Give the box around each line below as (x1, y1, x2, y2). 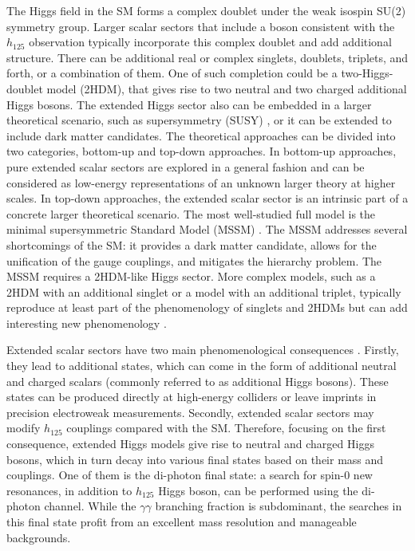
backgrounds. (6, 529, 71, 545)
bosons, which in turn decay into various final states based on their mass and (6, 451, 384, 467)
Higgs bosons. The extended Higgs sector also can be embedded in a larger (6, 96, 372, 112)
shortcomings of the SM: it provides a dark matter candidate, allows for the (6, 236, 377, 253)
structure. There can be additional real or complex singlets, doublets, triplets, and (6, 49, 409, 65)
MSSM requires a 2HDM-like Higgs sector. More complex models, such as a (6, 268, 376, 285)
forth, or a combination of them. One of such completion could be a (6, 65, 338, 81)
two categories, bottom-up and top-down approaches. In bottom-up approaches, (6, 143, 397, 159)
